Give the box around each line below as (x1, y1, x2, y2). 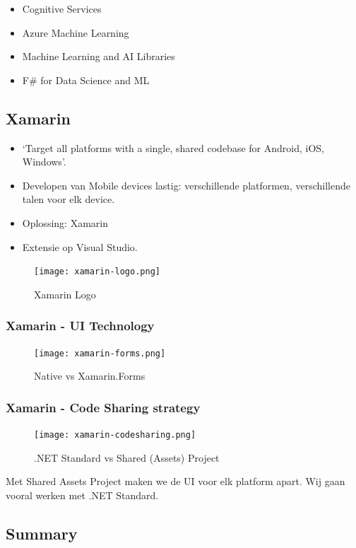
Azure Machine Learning (22, 25, 129, 40)
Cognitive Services (22, 1, 102, 16)
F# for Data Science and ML (22, 72, 150, 87)
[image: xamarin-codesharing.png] (34, 430, 196, 441)
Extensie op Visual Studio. (22, 239, 138, 254)
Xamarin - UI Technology (6, 317, 155, 334)
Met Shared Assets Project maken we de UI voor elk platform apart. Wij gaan (6, 474, 345, 489)
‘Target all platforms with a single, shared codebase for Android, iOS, (22, 140, 324, 155)
